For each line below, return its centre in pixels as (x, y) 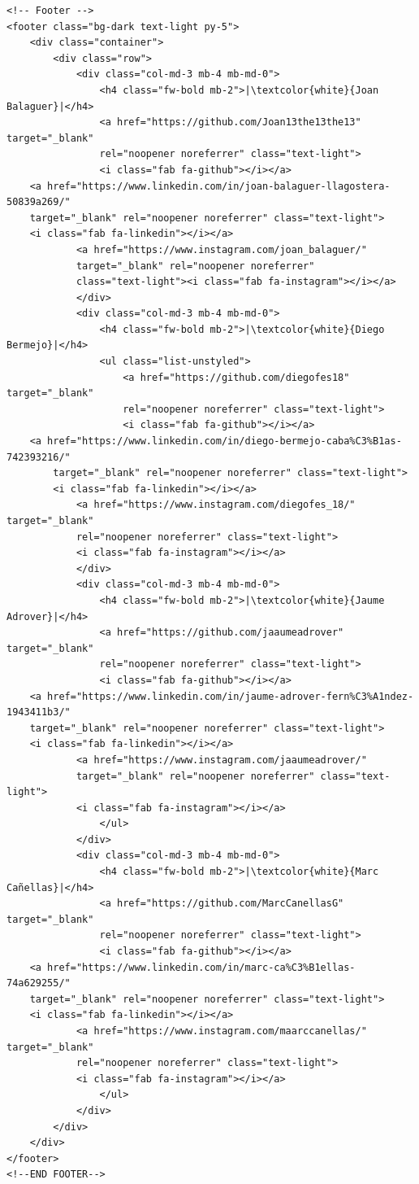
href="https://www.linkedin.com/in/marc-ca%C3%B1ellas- (201, 967)
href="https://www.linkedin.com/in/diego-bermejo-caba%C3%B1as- (225, 441)
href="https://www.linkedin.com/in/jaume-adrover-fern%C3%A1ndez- (231, 696)
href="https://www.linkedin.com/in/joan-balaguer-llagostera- (219, 186)
